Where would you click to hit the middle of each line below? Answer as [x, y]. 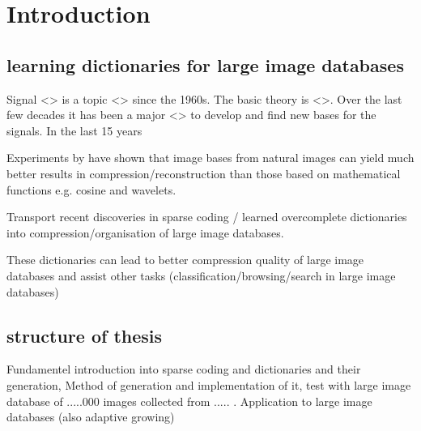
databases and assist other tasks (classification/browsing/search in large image [201, 275]
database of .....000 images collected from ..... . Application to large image [189, 401]
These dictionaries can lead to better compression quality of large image [185, 260]
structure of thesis [85, 335]
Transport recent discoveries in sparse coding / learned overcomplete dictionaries [207, 217]
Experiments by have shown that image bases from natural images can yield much [210, 158]
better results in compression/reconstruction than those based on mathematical [204, 173]
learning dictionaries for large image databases [205, 64]
